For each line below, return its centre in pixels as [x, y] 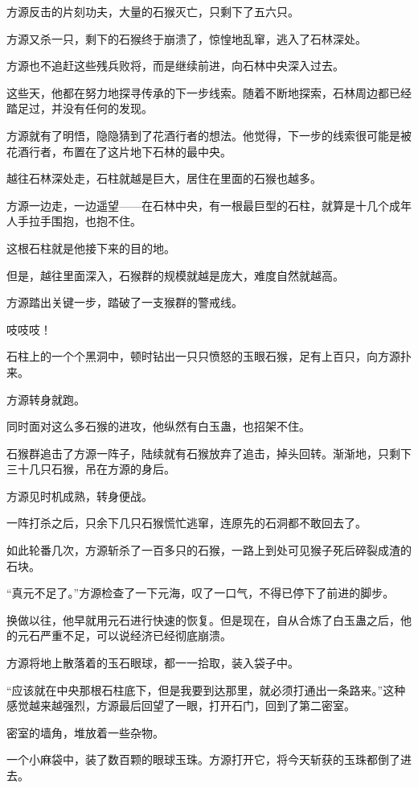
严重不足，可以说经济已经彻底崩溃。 [135, 635]
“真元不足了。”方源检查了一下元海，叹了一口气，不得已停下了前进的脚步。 [201, 593]
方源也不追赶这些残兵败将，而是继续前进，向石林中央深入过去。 [175, 66]
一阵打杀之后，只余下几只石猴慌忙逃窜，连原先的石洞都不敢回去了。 [186, 523]
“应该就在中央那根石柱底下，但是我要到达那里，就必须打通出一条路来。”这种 [206, 689]
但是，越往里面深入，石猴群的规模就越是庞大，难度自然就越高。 [175, 275]
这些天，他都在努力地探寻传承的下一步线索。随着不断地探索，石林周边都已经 [209, 92]
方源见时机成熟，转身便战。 [80, 495]
